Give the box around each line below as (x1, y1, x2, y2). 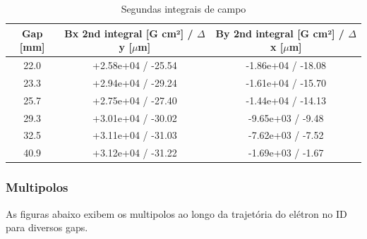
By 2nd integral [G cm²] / (215, 25, 344, 40)
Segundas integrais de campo (121, 1, 246, 16)
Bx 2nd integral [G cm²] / (64, 25, 193, 40)
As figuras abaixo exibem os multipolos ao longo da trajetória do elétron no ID (6, 206, 347, 221)
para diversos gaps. (6, 220, 88, 235)
